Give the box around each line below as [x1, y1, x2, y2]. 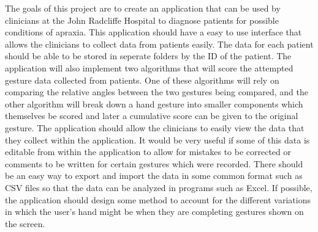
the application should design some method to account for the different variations [5, 193, 311, 206]
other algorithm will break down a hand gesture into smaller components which [5, 97, 303, 110]
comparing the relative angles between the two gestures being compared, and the [5, 85, 309, 98]
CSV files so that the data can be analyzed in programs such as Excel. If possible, [5, 181, 312, 194]
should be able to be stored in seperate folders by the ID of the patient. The [5, 49, 292, 62]
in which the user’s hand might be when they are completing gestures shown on [5, 205, 304, 218]
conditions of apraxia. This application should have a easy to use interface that [5, 26, 302, 38]
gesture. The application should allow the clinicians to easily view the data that [5, 121, 305, 134]
